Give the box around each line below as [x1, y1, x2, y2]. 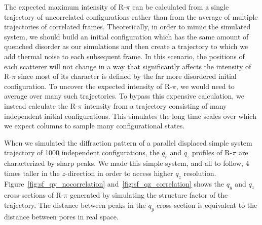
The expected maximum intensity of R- [4, 2, 126, 12]
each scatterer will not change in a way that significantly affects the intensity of [4, 61, 251, 71]
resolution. [183, 167, 216, 178]
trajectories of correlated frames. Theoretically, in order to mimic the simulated [4, 21, 251, 32]
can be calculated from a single [132, 2, 229, 12]
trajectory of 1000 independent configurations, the [4, 147, 160, 158]
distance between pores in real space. [4, 211, 119, 221]
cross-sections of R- [4, 190, 64, 200]
